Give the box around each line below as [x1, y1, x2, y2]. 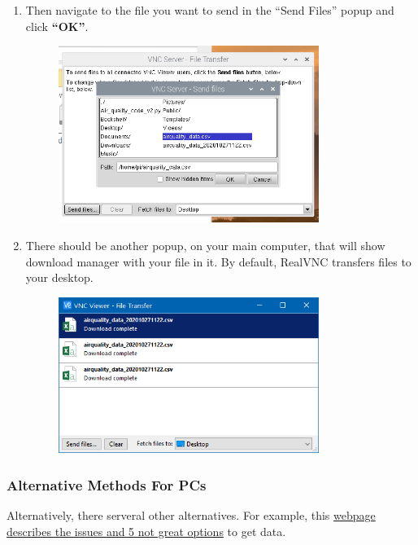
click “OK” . [25, 17, 89, 34]
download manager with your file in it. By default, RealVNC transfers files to [25, 253, 411, 270]
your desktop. [25, 269, 94, 286]
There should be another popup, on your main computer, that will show [25, 236, 385, 253]
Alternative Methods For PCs [7, 474, 207, 494]
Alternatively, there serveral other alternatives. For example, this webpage [7, 507, 376, 524]
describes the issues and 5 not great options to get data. [7, 522, 286, 539]
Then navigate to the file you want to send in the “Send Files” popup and [25, 2, 394, 18]
